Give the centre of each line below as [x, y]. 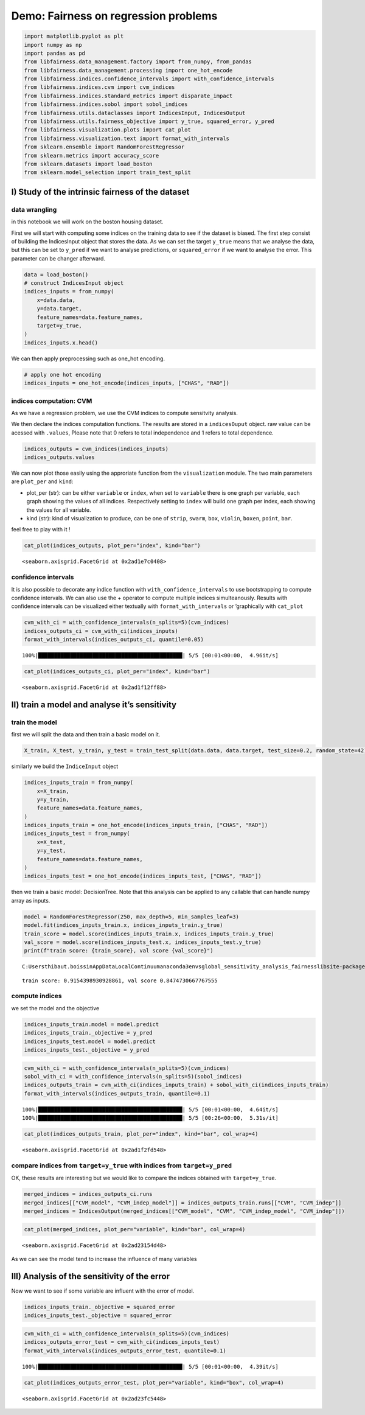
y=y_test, [51, 851]
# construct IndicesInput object [74, 283]
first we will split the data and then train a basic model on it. [86, 735]
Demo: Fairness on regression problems [114, 16]
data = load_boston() [56, 274]
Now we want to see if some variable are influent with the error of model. [103, 1291]
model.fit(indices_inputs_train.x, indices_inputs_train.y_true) [123, 925]
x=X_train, [53, 791]
